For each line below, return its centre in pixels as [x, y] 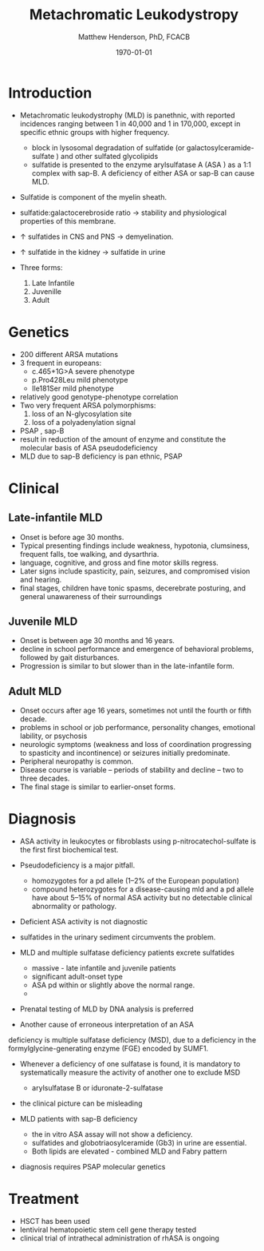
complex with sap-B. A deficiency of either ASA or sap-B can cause [143, 173]
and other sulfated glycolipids [110, 156]
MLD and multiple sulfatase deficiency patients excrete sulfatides [127, 953]
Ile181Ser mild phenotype [73, 388]
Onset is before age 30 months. [72, 537]
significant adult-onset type [77, 977]
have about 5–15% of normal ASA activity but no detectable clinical [142, 898]
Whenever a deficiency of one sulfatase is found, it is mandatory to [130, 1064]
